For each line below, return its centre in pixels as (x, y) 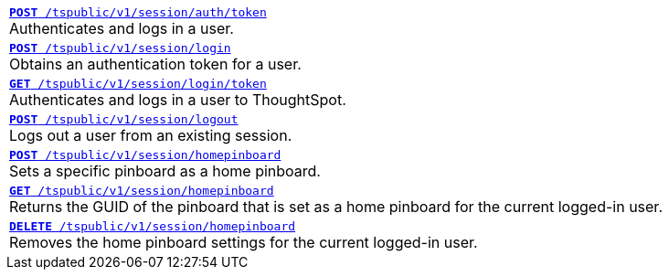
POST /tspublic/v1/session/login (120, 48)
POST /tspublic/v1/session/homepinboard (145, 155)
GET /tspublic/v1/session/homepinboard (142, 191)
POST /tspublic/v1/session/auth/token (138, 12)
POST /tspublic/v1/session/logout (124, 119)
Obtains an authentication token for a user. (155, 64)
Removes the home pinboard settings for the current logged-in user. (244, 242)
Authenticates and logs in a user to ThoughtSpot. (178, 100)
